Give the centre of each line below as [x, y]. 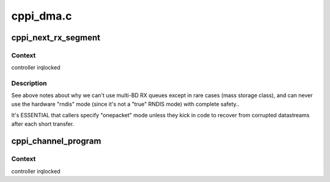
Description [29, 84]
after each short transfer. [43, 124]
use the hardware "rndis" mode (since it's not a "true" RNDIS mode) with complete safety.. [125, 104]
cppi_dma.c [42, 16]
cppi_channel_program [56, 141]
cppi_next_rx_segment [56, 38]
